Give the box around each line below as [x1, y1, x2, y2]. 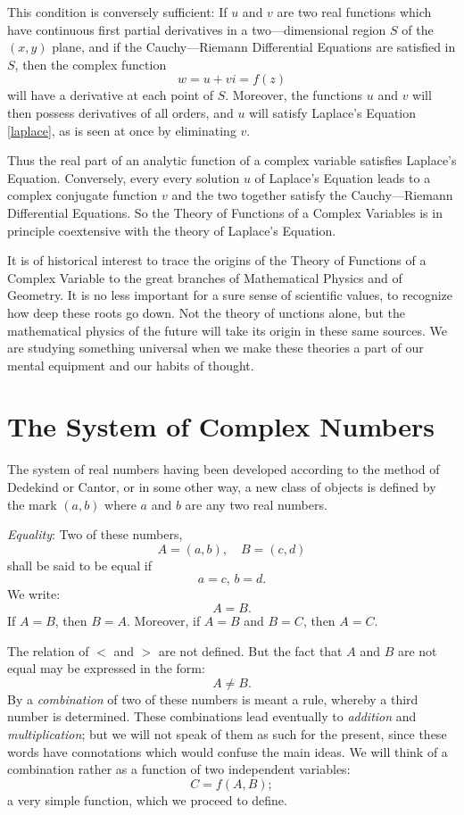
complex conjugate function [7, 186, 158, 204]
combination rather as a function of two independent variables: [7, 760, 351, 778]
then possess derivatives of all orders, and [7, 103, 234, 121]
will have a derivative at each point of [7, 86, 214, 104]
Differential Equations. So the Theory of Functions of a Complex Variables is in [7, 203, 443, 221]
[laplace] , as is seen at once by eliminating [7, 121, 236, 139]
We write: [7, 585, 61, 603]
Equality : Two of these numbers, [7, 525, 183, 544]
